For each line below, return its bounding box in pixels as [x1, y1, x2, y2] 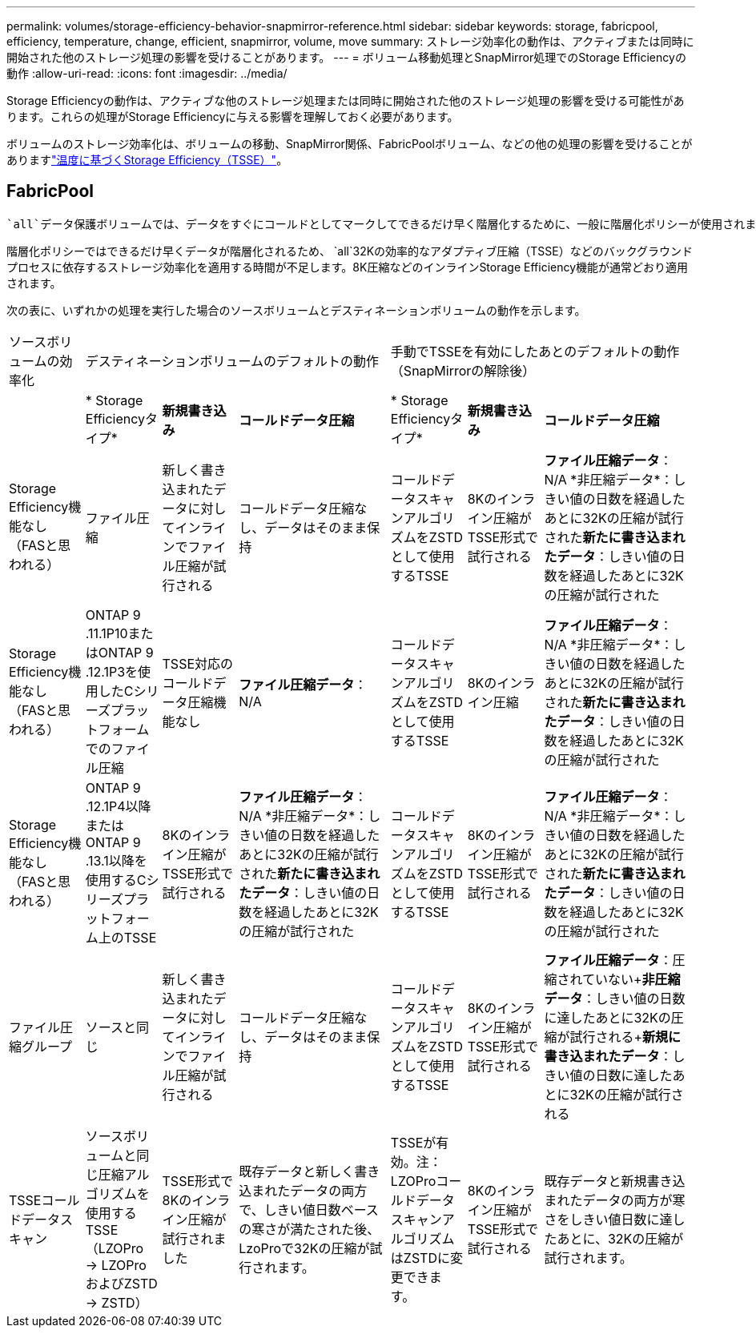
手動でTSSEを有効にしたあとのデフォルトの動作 [390, 343, 680, 360]
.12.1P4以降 [85, 798, 151, 814]
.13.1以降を [85, 852, 147, 869]
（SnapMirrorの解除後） [390, 362, 536, 379]
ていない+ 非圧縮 [581, 970, 681, 987]
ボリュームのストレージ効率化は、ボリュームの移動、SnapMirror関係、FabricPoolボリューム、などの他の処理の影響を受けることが [6, 137, 693, 151]
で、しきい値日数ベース [239, 1201, 379, 1218]
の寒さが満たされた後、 [239, 1220, 380, 1237]
